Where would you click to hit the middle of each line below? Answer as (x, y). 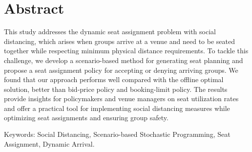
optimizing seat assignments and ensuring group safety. (86, 118)
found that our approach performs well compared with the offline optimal (114, 79)
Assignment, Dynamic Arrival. (49, 143)
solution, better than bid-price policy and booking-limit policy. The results (116, 89)
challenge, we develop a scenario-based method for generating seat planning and (124, 60)
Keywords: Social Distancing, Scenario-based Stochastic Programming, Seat (117, 134)
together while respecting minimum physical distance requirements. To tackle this (126, 51)
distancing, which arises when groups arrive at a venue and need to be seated (120, 41)
